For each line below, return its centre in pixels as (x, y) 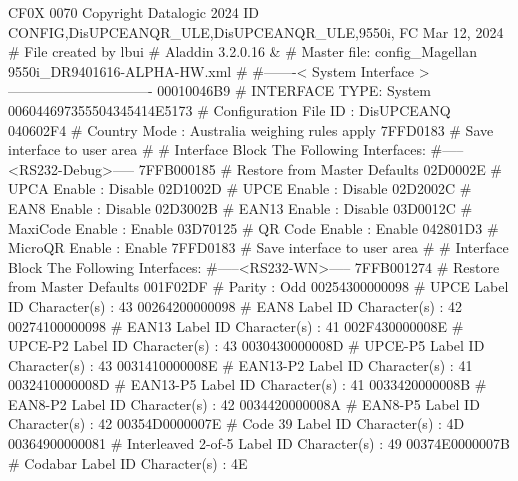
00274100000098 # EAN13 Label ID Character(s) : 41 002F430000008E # (236, 325)
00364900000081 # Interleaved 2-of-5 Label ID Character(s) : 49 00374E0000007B (259, 443)
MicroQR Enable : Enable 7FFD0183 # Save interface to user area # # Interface (258, 247)
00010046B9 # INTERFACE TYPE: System (294, 90)
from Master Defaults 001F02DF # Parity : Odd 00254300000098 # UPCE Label (258, 286)
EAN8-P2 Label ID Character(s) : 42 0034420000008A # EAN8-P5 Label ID (244, 403)
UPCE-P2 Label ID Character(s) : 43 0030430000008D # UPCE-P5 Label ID (246, 345)
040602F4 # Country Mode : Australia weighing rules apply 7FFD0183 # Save (251, 129)
